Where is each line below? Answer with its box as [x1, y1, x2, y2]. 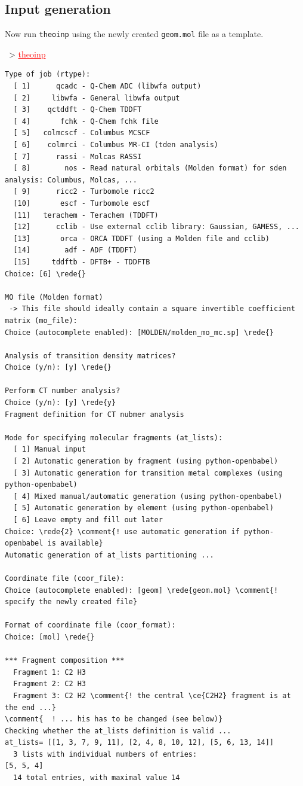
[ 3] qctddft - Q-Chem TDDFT [13, 105, 142, 114]
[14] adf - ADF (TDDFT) [13, 246, 137, 255]
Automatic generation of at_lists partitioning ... [5, 550, 214, 559]
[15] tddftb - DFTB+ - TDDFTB [13, 257, 150, 266]
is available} [47, 539, 103, 548]
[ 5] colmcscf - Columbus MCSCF [13, 129, 150, 138]
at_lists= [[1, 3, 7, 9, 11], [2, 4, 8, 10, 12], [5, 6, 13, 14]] [5, 738, 274, 747]
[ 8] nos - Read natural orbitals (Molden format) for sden [13, 164, 287, 173]
